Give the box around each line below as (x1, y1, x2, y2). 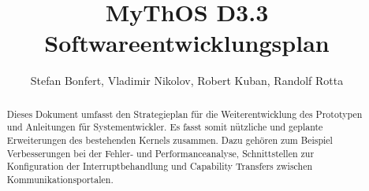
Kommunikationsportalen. (6, 172, 114, 185)
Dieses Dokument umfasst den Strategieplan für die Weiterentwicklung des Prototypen (6, 107, 363, 120)
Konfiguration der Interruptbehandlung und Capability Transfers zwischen (6, 160, 313, 173)
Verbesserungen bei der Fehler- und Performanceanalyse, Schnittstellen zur (6, 146, 315, 160)
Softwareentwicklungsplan (44, 27, 330, 59)
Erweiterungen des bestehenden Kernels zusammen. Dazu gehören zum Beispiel (6, 134, 333, 147)
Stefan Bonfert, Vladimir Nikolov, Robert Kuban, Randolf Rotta (30, 72, 344, 89)
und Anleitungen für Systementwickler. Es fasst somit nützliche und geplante (6, 120, 323, 134)
